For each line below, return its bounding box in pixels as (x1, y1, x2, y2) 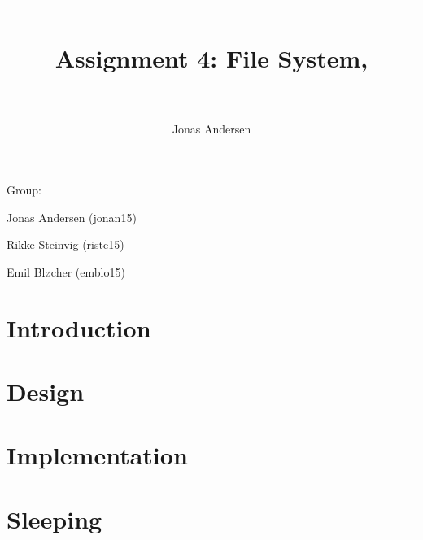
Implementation (7, 438, 188, 472)
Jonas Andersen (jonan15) (7, 208, 137, 225)
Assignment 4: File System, (55, 41, 368, 75)
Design (7, 375, 85, 408)
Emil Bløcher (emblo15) (7, 263, 125, 280)
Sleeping (7, 502, 102, 535)
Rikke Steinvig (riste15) (7, 236, 124, 253)
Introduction (7, 311, 151, 344)
